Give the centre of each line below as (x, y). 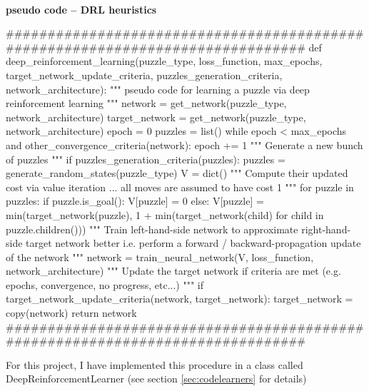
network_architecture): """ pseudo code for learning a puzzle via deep (158, 89)
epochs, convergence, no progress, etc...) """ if (105, 284)
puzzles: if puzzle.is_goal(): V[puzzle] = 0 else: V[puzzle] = (135, 201)
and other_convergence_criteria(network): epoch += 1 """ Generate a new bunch (184, 144)
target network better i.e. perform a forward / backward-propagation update (193, 243)
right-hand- (326, 229)
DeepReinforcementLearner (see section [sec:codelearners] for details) (156, 379)
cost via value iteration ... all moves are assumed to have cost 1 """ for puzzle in (180, 187)
